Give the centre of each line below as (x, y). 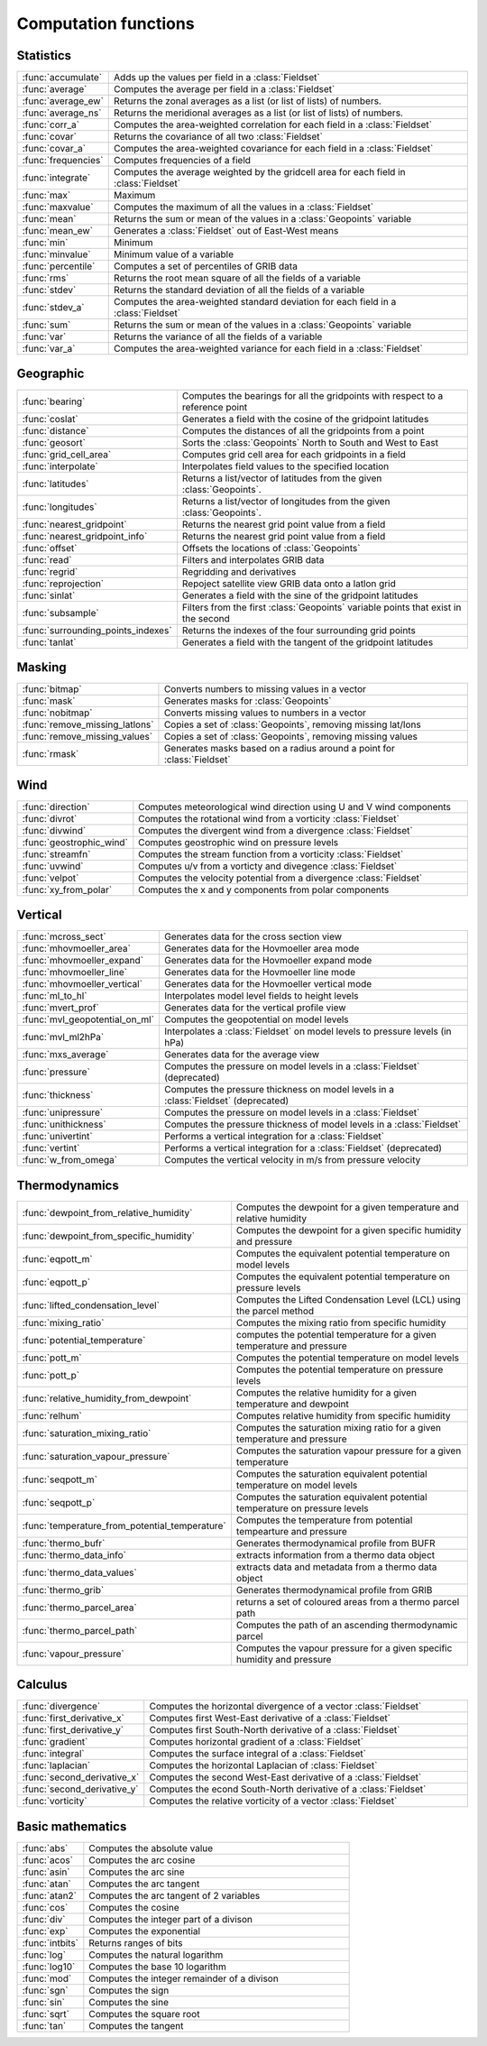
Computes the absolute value (151, 1848)
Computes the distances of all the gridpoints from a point (303, 430)
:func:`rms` (46, 278)
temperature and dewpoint (292, 1404)
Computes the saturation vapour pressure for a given (349, 1451)
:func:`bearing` (54, 401)
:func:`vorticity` (55, 1802)
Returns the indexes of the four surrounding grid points (299, 630)
